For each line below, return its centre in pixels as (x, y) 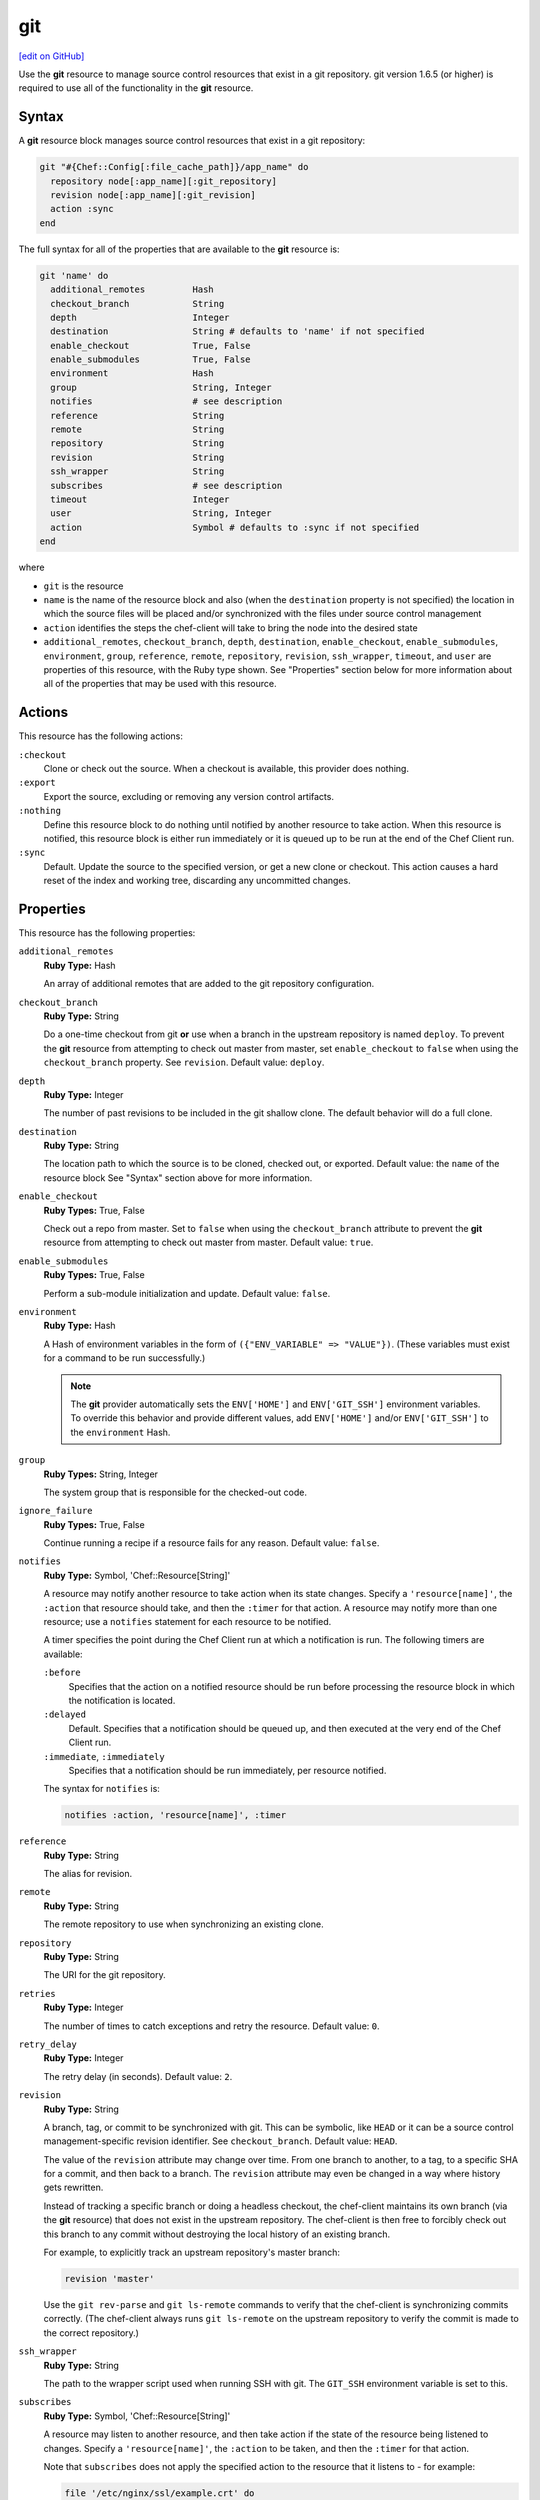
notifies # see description (166, 401)
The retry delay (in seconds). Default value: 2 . (138, 2076)
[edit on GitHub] (51, 56)
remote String (137, 429)
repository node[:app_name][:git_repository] (163, 181)
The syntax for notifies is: (101, 1789)
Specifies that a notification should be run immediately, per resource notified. (227, 1770)
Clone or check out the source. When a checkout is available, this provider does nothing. (226, 768)
